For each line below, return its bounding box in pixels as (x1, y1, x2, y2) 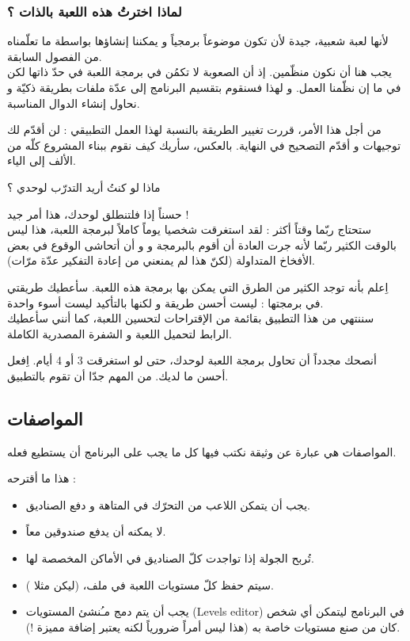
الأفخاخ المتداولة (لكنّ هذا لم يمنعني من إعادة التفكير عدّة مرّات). (7, 252, 315, 269)
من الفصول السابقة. (7, 48, 102, 64)
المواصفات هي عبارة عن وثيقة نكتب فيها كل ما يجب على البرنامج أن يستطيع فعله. (7, 443, 397, 460)
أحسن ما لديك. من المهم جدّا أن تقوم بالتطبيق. (7, 367, 229, 383)
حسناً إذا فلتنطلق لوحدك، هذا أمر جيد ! (7, 205, 189, 222)
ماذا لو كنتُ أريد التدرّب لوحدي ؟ (7, 178, 161, 195)
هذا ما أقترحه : (7, 470, 76, 486)
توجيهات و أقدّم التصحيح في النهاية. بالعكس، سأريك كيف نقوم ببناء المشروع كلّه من (7, 136, 401, 153)
